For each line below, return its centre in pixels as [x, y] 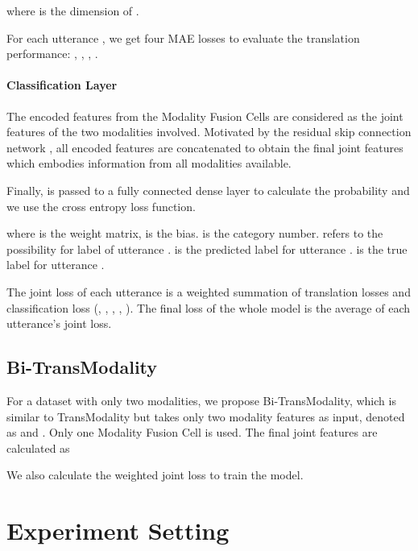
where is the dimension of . [73, 10]
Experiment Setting [118, 530]
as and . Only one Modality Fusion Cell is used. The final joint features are [192, 432]
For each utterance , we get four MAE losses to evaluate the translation [183, 37]
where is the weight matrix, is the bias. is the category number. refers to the [195, 233]
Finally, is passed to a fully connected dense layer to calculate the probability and [208, 190]
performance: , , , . [52, 54]
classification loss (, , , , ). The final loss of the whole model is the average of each [209, 307]
